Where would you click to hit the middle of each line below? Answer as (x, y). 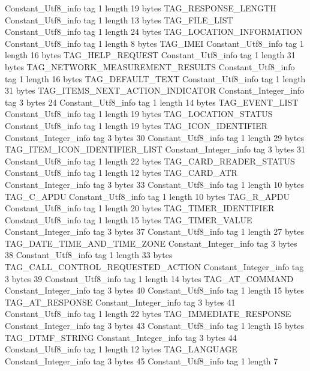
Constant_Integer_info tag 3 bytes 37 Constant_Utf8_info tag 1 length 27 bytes (154, 231)
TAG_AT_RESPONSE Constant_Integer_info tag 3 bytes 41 (120, 302)
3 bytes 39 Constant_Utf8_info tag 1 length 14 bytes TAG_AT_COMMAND (149, 278)
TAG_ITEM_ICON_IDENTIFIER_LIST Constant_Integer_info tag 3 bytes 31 (155, 149)
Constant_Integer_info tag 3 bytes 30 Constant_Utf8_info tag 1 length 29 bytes (154, 137)
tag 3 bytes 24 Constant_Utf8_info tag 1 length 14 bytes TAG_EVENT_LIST (152, 102)
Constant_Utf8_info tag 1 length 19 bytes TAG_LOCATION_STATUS (139, 114)
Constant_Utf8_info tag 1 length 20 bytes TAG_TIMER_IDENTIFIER (140, 208)
